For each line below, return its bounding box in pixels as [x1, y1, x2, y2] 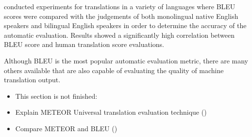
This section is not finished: [15, 91, 98, 101]
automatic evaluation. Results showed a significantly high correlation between [4, 30, 235, 40]
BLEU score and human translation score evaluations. [4, 39, 165, 49]
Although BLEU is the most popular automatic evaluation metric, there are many [4, 55, 248, 65]
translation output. [4, 75, 61, 85]
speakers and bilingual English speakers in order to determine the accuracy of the [4, 20, 247, 30]
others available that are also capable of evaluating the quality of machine [4, 65, 224, 75]
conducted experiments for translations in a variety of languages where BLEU [4, 1, 235, 11]
